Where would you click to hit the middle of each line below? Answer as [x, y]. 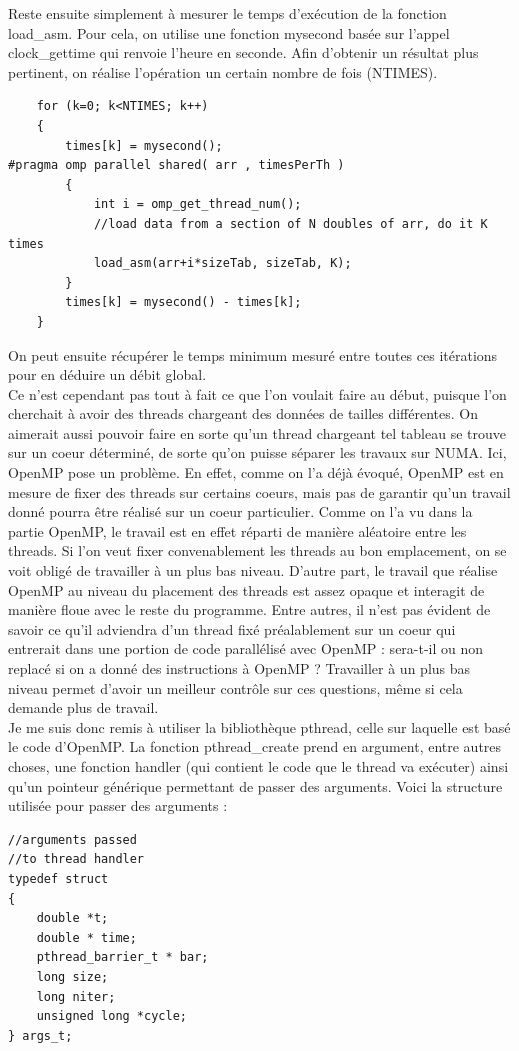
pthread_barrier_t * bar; [122, 957]
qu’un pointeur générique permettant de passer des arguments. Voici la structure [255, 785]
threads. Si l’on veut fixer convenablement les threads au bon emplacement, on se [257, 550]
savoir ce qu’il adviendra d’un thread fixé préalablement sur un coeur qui [232, 628]
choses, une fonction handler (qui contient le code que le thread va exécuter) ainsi [258, 765]
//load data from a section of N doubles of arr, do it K [290, 223]
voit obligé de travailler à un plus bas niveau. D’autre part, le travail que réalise [253, 570]
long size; [72, 976]
